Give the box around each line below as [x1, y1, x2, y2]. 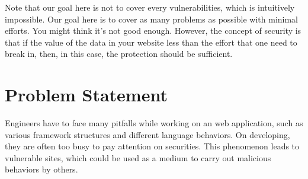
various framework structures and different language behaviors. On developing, [5, 128, 290, 140]
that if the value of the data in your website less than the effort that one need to [5, 36, 297, 48]
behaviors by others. [5, 163, 78, 175]
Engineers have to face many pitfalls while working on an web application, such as [5, 117, 303, 129]
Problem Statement [5, 82, 168, 107]
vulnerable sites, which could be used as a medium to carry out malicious [5, 151, 271, 164]
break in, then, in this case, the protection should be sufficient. [5, 47, 233, 60]
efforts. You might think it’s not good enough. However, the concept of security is [5, 24, 301, 37]
